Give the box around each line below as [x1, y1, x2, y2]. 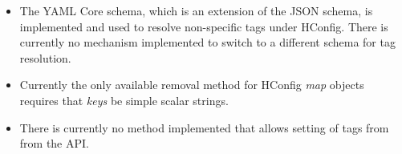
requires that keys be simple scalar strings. [19, 91, 229, 108]
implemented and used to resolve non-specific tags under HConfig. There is [19, 18, 388, 34]
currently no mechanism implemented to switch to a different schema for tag [19, 34, 396, 51]
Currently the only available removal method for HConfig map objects [19, 76, 364, 93]
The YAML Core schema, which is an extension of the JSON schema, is [19, 2, 373, 18]
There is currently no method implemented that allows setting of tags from [19, 119, 389, 136]
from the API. [19, 135, 89, 152]
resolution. [19, 49, 71, 66]
